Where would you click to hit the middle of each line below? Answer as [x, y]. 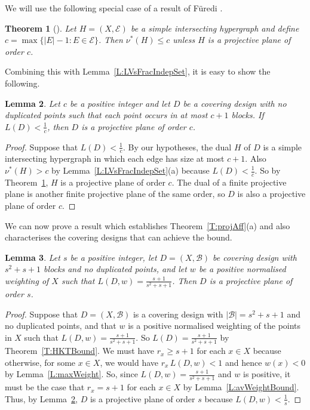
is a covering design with [178, 314]
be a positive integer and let [120, 103]
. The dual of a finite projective [229, 182]
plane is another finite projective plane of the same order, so [115, 194]
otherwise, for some [40, 362]
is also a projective [271, 194]
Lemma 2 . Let [33, 103]
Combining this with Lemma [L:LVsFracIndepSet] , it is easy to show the [138, 71]
